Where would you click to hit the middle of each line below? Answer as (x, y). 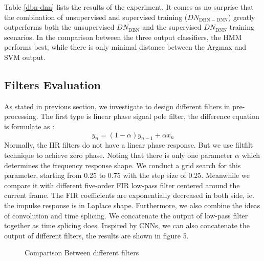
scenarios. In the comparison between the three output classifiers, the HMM (123, 37)
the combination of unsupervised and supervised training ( (96, 17)
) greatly (241, 17)
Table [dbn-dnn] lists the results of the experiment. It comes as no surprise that (129, 7)
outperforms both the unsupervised (59, 27)
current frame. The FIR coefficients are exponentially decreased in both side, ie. (129, 195)
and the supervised (172, 27)
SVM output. (25, 57)
